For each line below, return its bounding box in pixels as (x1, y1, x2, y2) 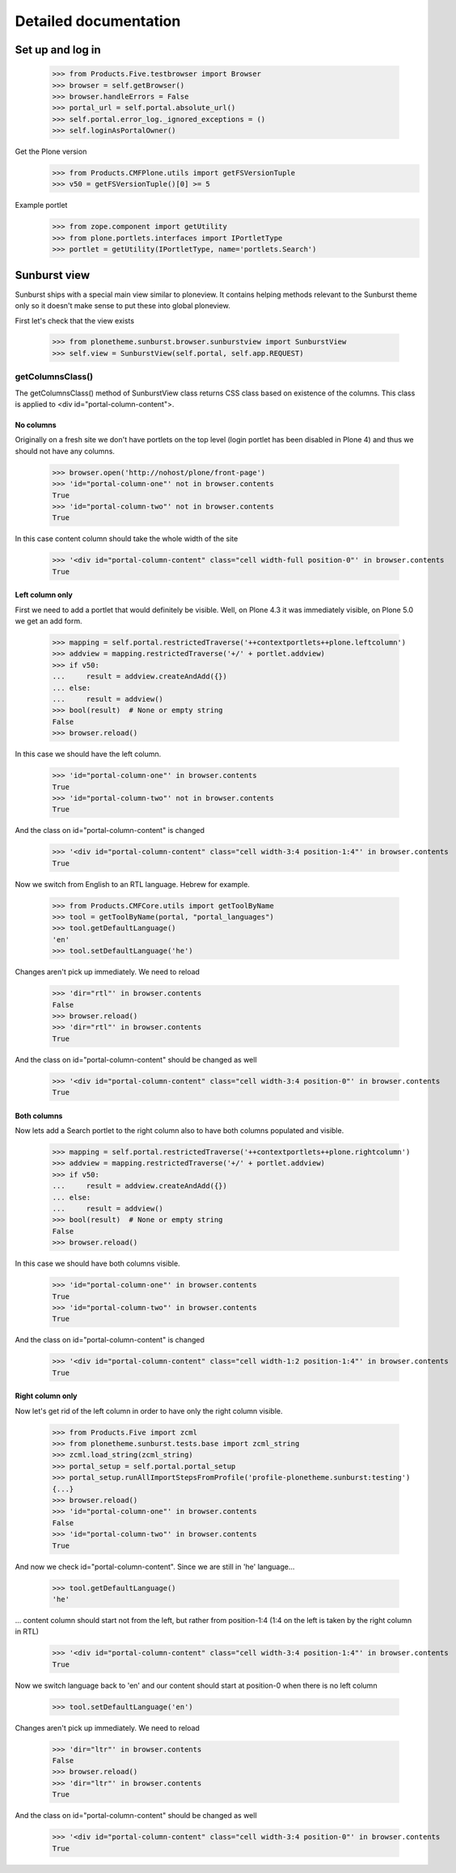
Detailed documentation (15, 12, 181, 30)
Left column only (15, 590, 73, 600)
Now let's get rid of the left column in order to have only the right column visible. (15, 1406, 283, 1415)
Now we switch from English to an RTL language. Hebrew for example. (15, 879, 251, 889)
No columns (15, 421, 57, 429)
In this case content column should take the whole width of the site (15, 534, 239, 543)
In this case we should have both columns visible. (15, 1258, 181, 1269)
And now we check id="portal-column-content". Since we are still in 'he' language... (15, 1562, 295, 1571)
